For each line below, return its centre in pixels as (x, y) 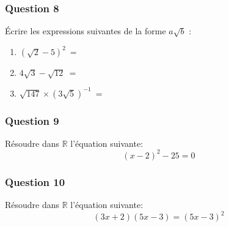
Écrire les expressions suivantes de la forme (85, 31)
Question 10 (35, 181)
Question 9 (32, 120)
